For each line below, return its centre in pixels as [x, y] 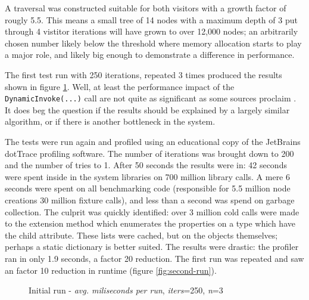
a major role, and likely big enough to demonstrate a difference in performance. [150, 55]
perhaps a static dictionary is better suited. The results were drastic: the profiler [152, 247]
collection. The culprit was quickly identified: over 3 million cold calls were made [152, 211]
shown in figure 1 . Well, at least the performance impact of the [120, 86]
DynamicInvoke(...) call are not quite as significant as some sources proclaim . [151, 98]
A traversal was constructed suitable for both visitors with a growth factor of [146, 8]
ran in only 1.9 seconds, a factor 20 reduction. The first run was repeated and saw [154, 258]
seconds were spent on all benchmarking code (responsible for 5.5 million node [148, 188]
